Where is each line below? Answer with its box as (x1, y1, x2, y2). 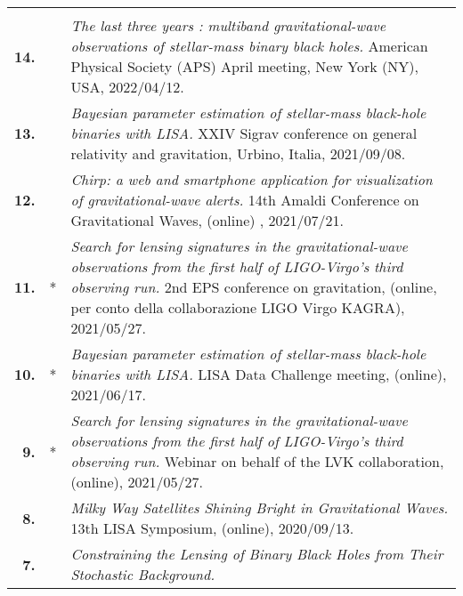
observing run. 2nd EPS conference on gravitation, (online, (70, 277, 437, 297)
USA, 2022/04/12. (70, 77, 184, 97)
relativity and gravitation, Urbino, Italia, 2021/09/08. (70, 143, 406, 164)
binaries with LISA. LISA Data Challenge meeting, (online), (70, 364, 447, 384)
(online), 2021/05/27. (70, 471, 203, 492)
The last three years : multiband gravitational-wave (70, 15, 386, 36)
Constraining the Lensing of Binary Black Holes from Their (70, 544, 443, 564)
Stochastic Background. (70, 564, 215, 584)
